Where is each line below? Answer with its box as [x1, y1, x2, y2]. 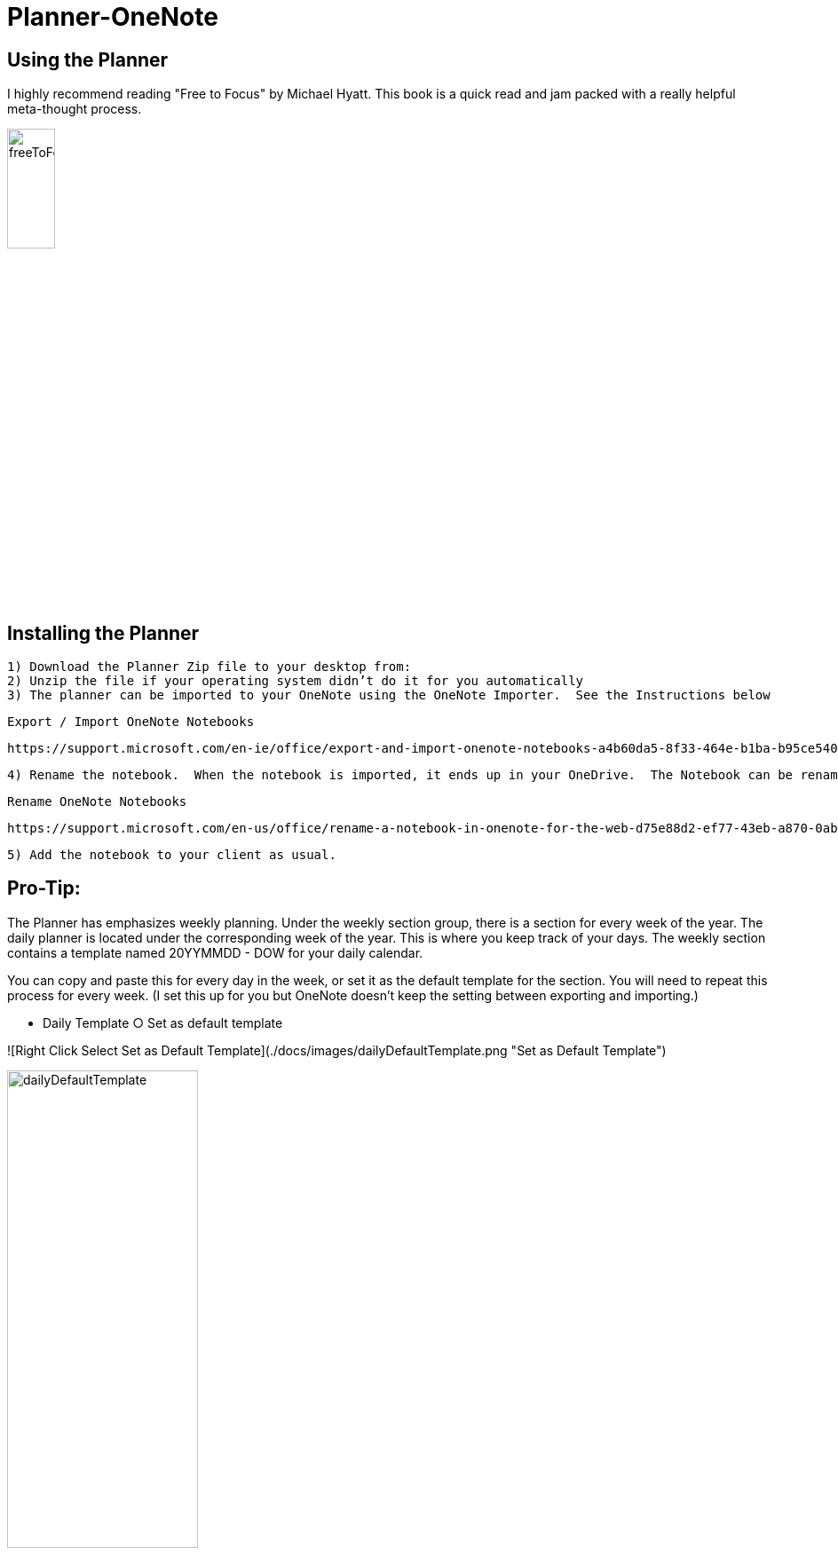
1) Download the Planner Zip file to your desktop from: [7, 659, 412, 675]
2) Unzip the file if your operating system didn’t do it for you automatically [7, 674, 584, 689]
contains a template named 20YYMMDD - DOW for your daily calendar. [7, 944, 423, 960]
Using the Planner [7, 48, 169, 71]
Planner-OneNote [7, 2, 218, 32]
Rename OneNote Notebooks [7, 794, 187, 809]
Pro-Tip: [7, 877, 81, 900]
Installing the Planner [7, 621, 200, 644]
